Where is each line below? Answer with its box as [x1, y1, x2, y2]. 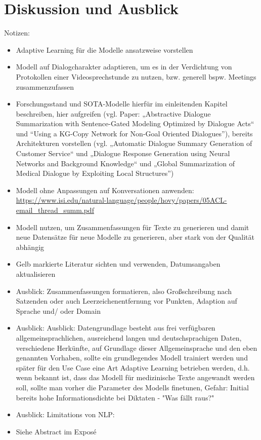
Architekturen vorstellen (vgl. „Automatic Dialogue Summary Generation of [16, 138, 252, 149]
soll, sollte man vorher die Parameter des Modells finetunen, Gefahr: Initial [16, 382, 249, 392]
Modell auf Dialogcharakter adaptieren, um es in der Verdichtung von [16, 61, 232, 72]
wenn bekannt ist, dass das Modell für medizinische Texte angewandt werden [16, 372, 255, 383]
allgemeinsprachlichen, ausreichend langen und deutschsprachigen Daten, [16, 332, 242, 343]
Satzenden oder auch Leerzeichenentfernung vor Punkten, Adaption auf [16, 296, 237, 306]
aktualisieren [16, 269, 56, 279]
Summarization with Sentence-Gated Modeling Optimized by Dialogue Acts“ [16, 118, 254, 129]
